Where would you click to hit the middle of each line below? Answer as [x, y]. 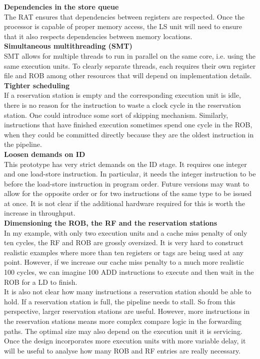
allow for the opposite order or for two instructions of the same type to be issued [128, 193]
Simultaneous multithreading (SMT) [68, 46]
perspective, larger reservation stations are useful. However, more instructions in [127, 311]
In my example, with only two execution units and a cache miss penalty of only [126, 232]
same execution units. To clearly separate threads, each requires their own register [130, 65]
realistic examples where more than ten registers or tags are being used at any [124, 252]
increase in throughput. [40, 213]
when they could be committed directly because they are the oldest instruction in [129, 134]
